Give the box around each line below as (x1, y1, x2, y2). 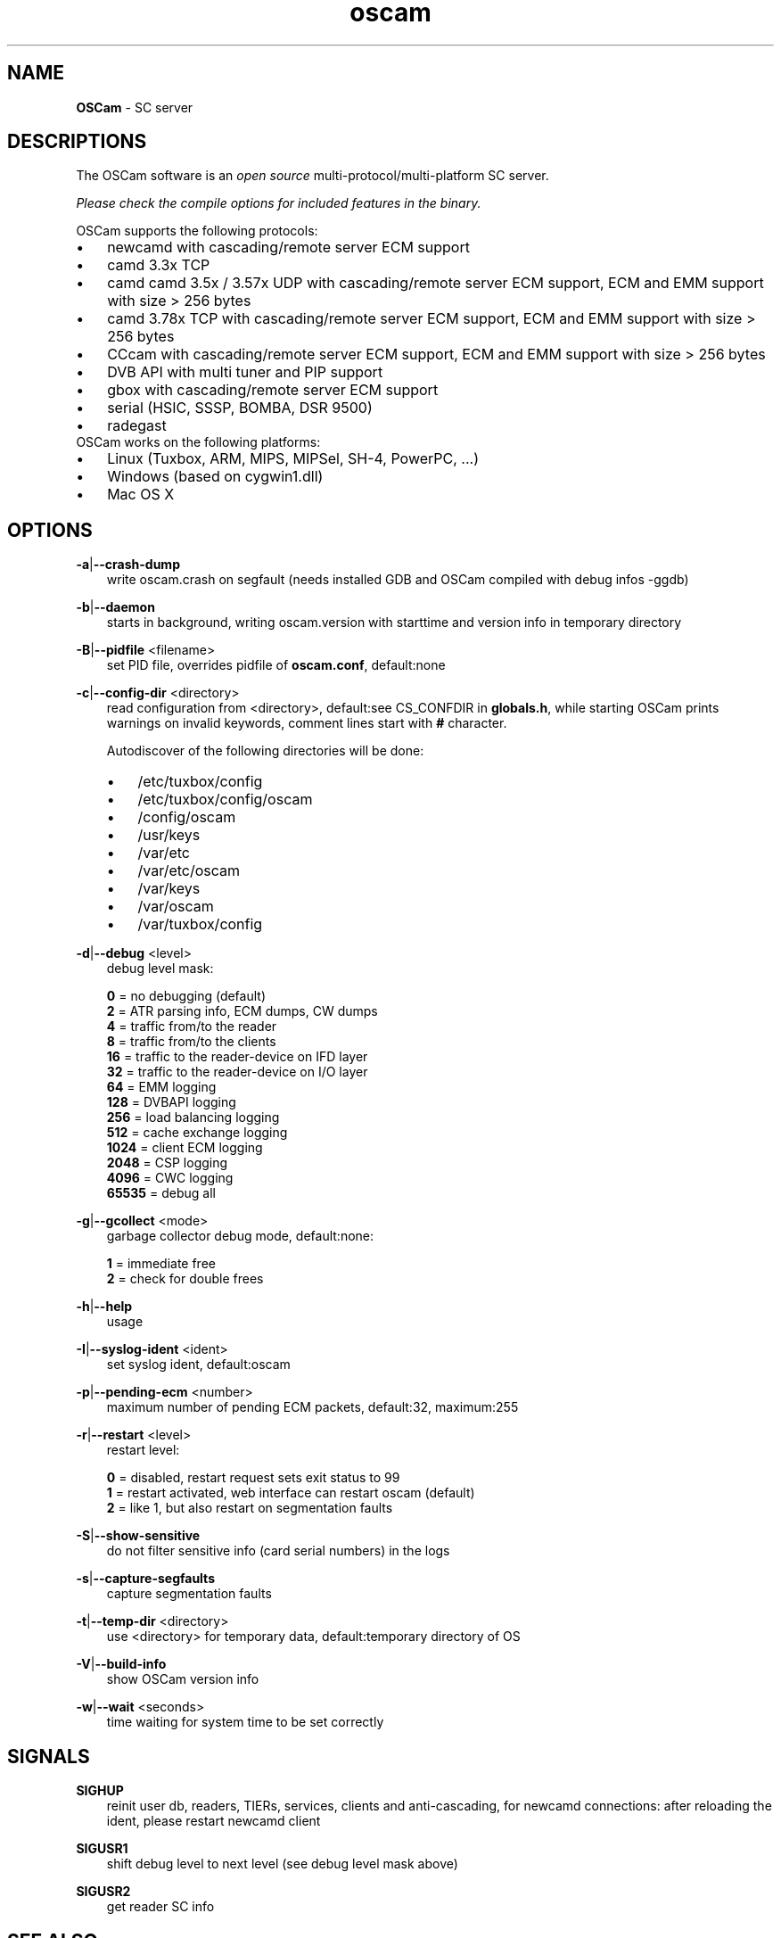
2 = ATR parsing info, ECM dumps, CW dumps (106, 1003, 378, 1019)
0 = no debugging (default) (106, 988, 267, 1004)
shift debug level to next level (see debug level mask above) (106, 1856, 458, 1872)
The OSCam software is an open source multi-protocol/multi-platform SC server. (76, 168, 549, 184)
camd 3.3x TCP (107, 256, 210, 275)
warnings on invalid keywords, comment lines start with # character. (106, 715, 507, 731)
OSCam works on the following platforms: (76, 434, 321, 450)
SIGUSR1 (76, 1841, 128, 1857)
